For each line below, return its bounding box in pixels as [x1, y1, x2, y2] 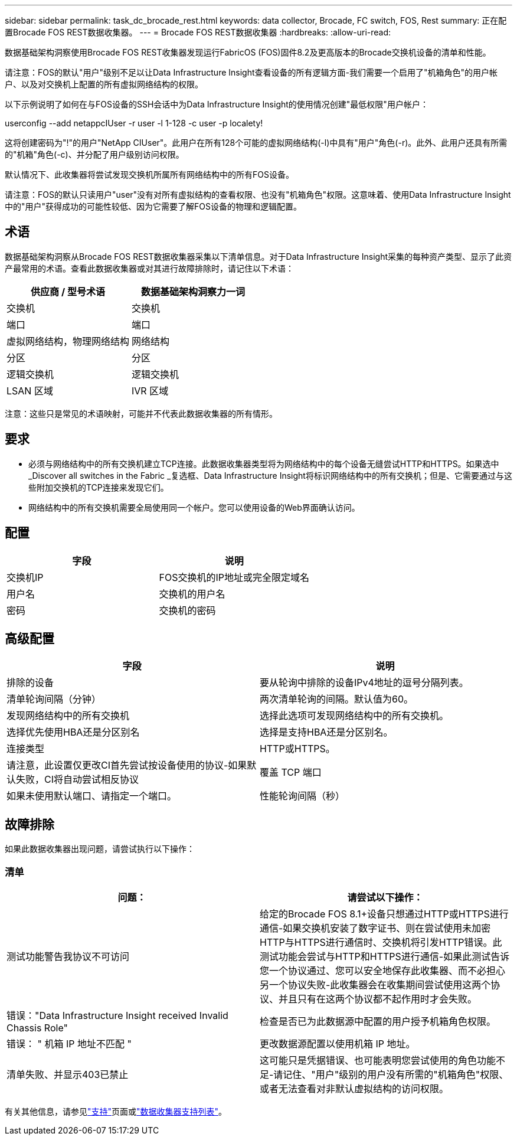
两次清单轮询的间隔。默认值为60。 [260, 693, 414, 705]
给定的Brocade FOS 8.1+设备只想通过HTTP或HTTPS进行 [260, 907, 509, 920]
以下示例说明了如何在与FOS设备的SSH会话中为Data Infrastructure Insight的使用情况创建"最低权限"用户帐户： [5, 99, 428, 109]
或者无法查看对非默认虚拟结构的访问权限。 [260, 1082, 449, 1095]
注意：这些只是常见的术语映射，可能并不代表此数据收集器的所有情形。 [5, 408, 277, 419]
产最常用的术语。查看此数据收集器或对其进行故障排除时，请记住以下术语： [5, 263, 294, 273]
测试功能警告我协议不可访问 [6, 950, 130, 962]
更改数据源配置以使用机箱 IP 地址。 [260, 1037, 415, 1050]
